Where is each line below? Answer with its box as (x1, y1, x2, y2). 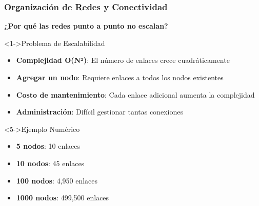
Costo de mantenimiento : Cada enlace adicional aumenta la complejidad (16, 89, 255, 100)
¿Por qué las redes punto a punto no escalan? (4, 20, 168, 31)
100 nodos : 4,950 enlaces (16, 175, 98, 186)
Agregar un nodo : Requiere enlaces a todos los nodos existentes (16, 72, 224, 82)
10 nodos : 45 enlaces (16, 157, 85, 168)
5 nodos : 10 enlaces (16, 141, 81, 151)
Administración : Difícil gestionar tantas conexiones (16, 106, 183, 117)
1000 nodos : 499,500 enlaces (16, 192, 109, 203)
